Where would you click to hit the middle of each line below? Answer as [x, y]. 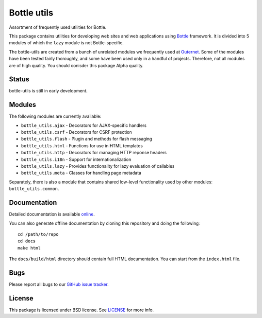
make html [29, 248]
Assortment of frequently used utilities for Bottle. [58, 27]
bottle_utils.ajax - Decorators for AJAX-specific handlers [84, 125]
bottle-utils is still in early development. [48, 91]
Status [19, 79]
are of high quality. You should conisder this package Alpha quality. [76, 65]
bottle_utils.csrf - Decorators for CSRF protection [76, 132]
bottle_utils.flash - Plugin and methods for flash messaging [87, 139]
